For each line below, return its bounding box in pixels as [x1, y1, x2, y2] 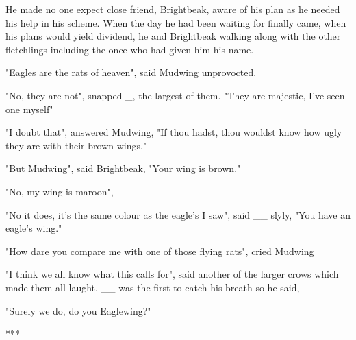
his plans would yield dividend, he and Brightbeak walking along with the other [5, 29, 341, 43]
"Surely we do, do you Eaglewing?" [5, 303, 151, 317]
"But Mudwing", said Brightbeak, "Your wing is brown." [5, 161, 241, 175]
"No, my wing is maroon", [5, 184, 114, 198]
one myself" [5, 101, 53, 116]
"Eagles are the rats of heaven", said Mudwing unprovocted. [5, 65, 257, 80]
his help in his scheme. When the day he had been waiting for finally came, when [5, 15, 346, 29]
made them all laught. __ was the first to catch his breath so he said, [5, 280, 300, 294]
